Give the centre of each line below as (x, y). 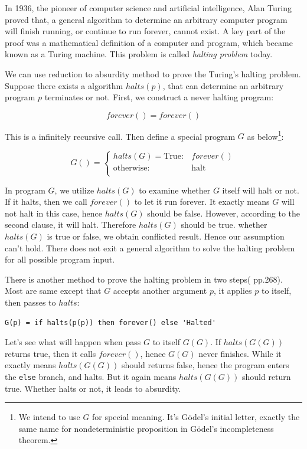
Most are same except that (53, 291)
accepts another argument (160, 291)
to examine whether (175, 190)
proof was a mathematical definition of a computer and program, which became (149, 42)
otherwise (130, 168)
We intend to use (49, 417)
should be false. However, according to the (223, 213)
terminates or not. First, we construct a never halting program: (159, 97)
